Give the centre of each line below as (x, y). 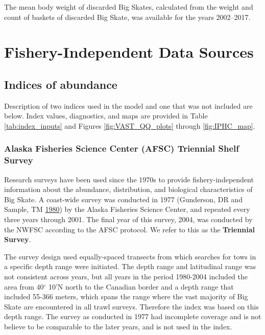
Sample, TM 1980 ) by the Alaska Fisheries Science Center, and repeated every (127, 209)
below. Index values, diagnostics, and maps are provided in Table (106, 116)
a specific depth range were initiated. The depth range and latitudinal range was (130, 266)
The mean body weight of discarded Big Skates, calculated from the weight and (129, 7)
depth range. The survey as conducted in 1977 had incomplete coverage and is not (133, 316)
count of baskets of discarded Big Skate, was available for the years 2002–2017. (127, 17)
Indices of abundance (61, 84)
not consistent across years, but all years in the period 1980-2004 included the (126, 277)
